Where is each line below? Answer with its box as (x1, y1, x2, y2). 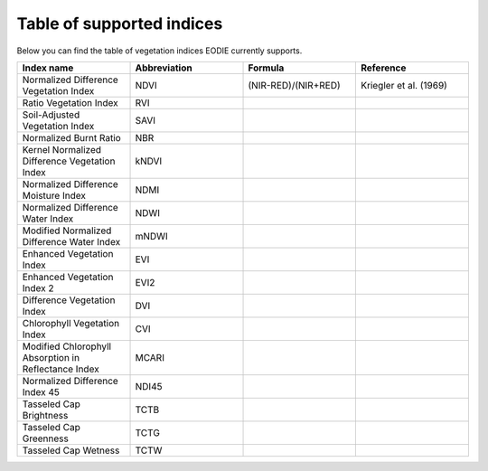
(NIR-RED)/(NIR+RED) (248, 79, 341, 91)
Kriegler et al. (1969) (360, 79, 447, 91)
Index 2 (22, 281, 54, 294)
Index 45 (22, 385, 61, 398)
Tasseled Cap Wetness (22, 444, 120, 457)
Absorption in (22, 351, 80, 363)
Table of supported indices (16, 14, 223, 33)
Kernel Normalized (22, 143, 102, 155)
